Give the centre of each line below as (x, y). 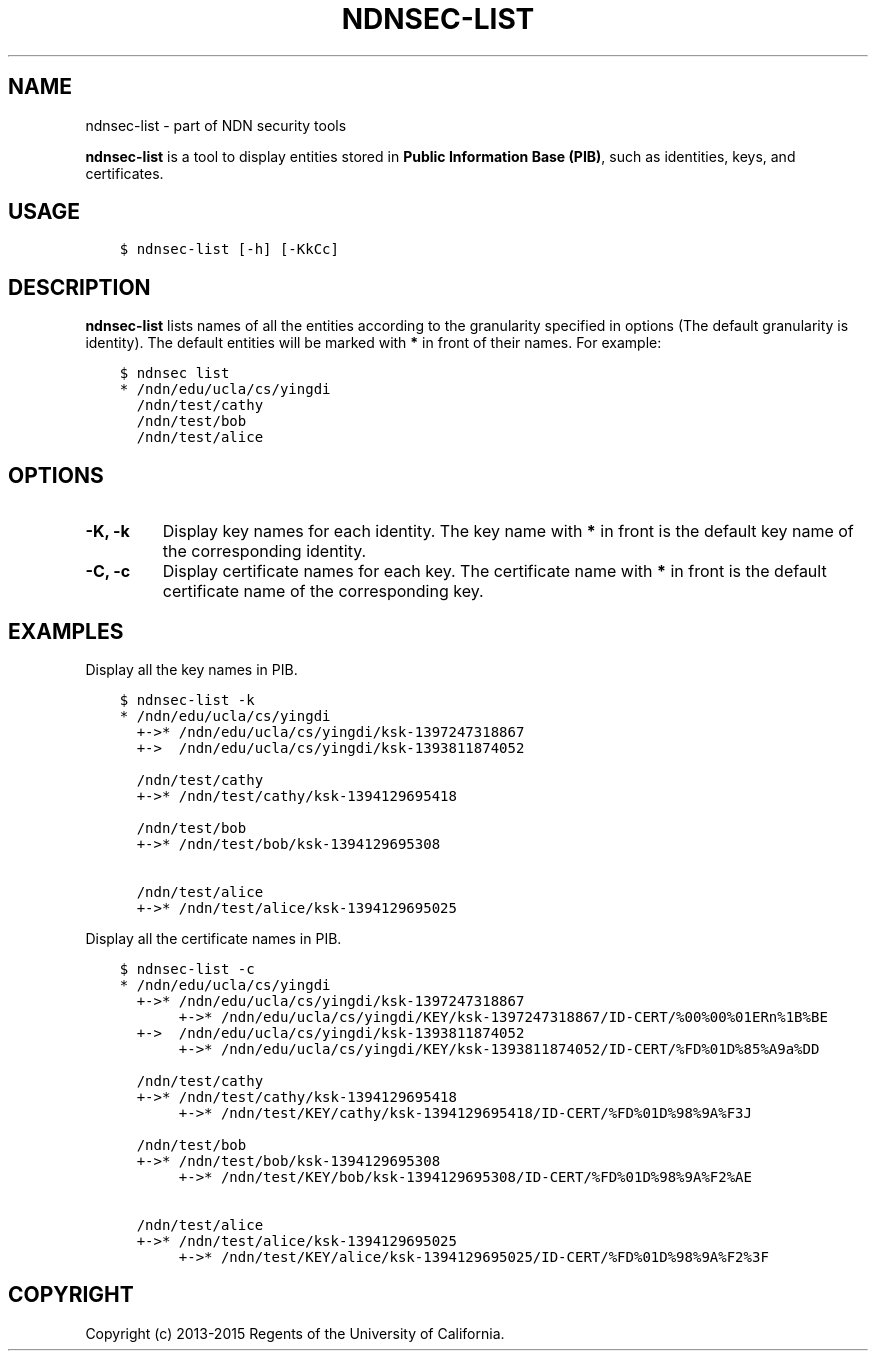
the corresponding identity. (264, 551)
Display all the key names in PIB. (191, 669)
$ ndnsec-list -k (187, 699)
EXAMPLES (66, 631)
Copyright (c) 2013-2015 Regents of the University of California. (295, 1333)
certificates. (124, 173)
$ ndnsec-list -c (187, 968)
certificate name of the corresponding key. (323, 591)
